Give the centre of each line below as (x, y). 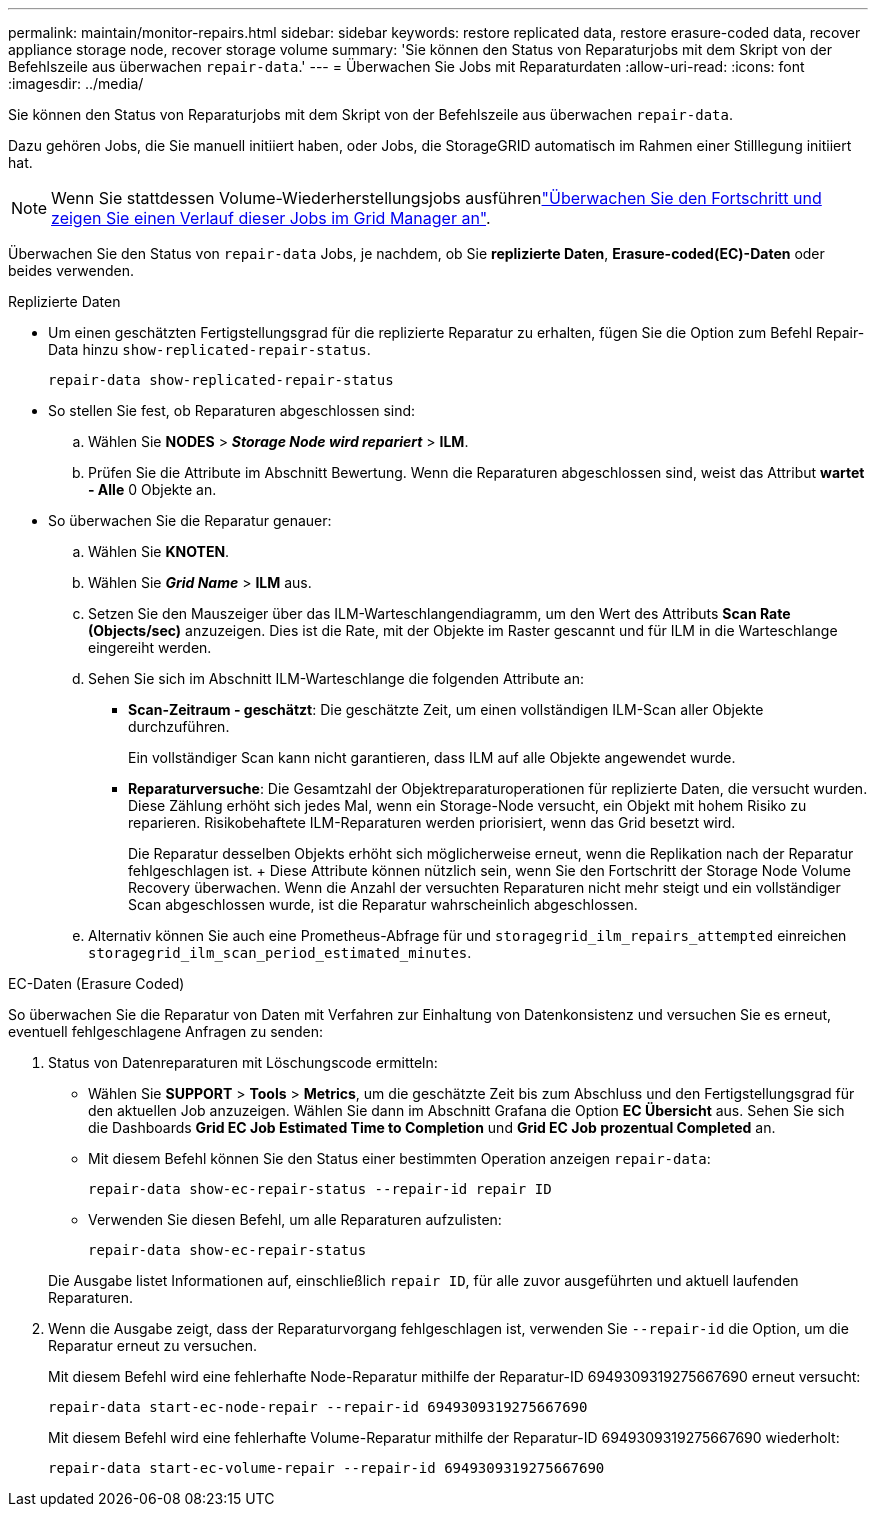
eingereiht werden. (150, 647)
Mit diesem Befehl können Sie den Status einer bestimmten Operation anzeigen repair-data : (399, 1158)
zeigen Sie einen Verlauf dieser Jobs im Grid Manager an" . (271, 218)
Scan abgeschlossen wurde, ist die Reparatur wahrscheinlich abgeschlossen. (383, 904)
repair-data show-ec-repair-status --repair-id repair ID (320, 1189)
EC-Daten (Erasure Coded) (96, 983)
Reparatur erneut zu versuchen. (153, 1345)
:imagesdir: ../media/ (76, 83)
